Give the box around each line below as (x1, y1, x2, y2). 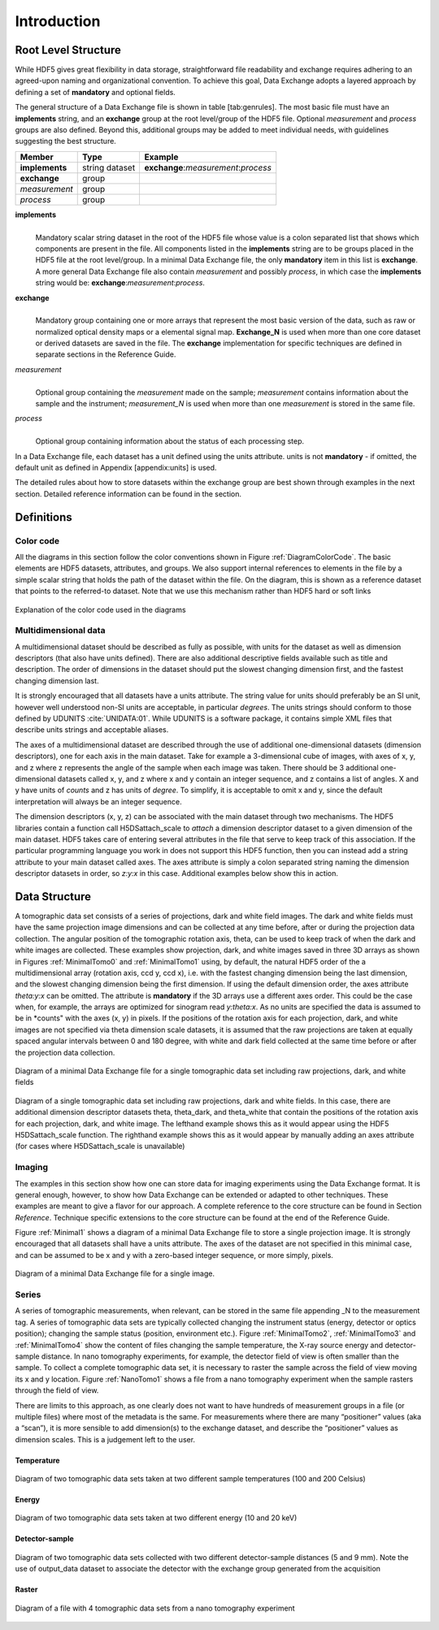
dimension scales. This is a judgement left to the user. (15, 1434, 195, 1444)
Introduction (15, 12, 101, 30)
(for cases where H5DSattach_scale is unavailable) (15, 1142, 185, 1151)
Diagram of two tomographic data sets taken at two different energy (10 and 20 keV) (15, 1513, 298, 1523)
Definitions (15, 510, 72, 524)
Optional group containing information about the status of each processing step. (35, 436, 305, 446)
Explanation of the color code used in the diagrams (15, 605, 186, 614)
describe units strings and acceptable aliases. (15, 725, 169, 735)
